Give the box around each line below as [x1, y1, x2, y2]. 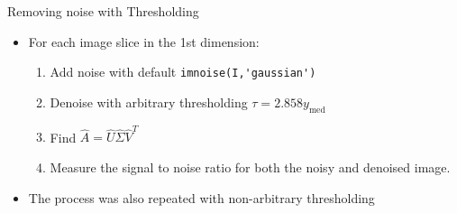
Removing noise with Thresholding [7, 2, 199, 20]
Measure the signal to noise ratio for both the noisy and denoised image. [50, 157, 451, 176]
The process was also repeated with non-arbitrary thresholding [28, 188, 375, 207]
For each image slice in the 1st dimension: [28, 32, 260, 51]
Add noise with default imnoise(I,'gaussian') [50, 62, 316, 81]
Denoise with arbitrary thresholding [50, 92, 248, 111]
